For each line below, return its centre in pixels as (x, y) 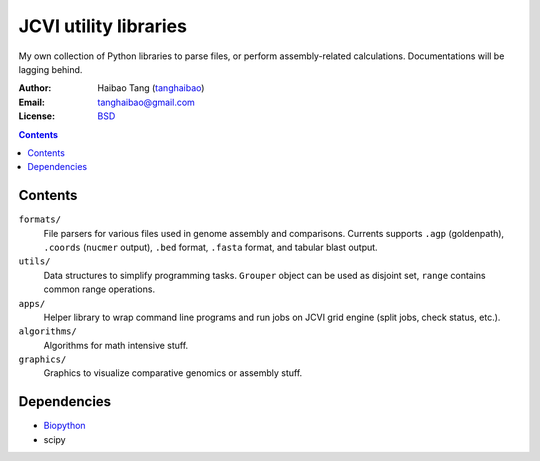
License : (36, 116)
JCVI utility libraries (102, 26)
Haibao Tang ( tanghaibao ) (151, 88)
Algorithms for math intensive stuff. (116, 345)
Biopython (64, 426)
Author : (35, 88)
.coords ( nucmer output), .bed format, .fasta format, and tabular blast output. (211, 247)
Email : (31, 102)
